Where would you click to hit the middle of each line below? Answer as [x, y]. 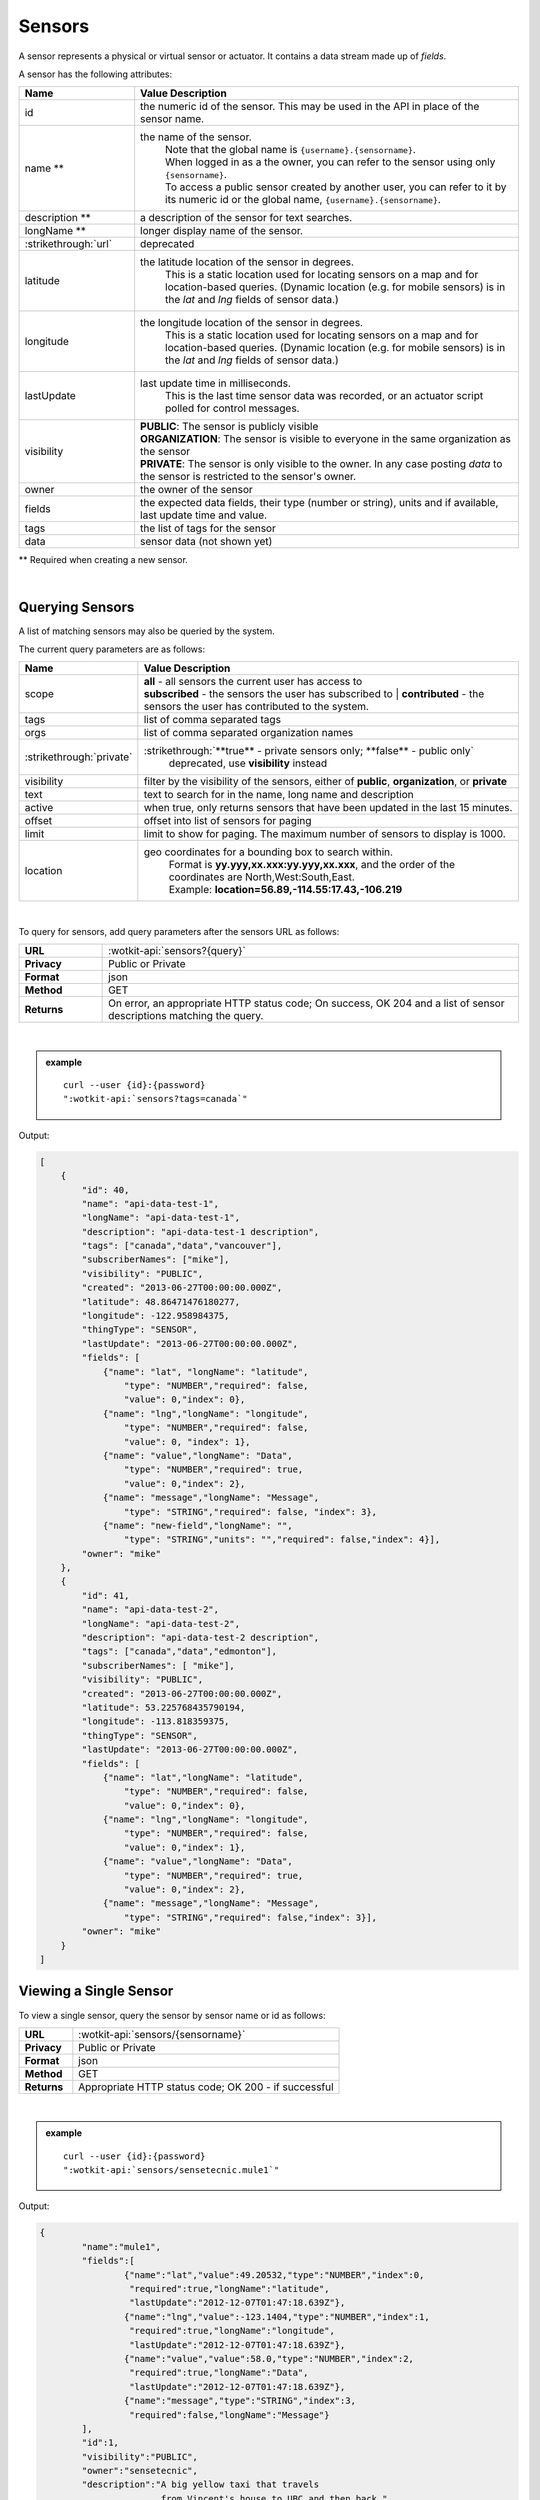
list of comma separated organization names [248, 733]
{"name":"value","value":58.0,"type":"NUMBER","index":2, [269, 2358]
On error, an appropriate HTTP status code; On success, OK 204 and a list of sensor [306, 1003]
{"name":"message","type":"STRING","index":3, [240, 2401]
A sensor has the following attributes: [95, 74]
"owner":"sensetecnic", [140, 2471]
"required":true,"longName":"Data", [218, 2373]
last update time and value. [204, 515]
